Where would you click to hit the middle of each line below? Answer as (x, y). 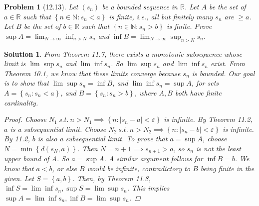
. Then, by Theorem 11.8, (112, 178)
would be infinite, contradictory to (139, 168)
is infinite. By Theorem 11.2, (208, 119)
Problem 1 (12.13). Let (41, 6)
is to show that (26, 83)
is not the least (219, 148)
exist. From (228, 63)
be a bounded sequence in (140, 6)
